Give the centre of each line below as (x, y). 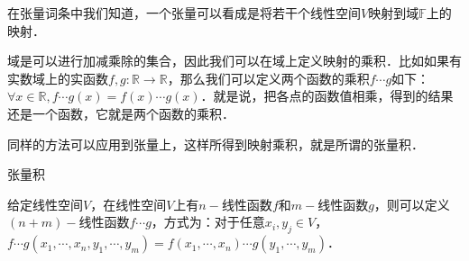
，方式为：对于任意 (208, 222)
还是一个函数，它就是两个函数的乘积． (121, 113)
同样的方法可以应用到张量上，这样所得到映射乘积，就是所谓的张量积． (216, 144)
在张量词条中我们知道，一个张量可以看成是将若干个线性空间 (184, 13)
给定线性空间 (45, 204)
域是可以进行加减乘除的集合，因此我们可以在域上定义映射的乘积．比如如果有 (234, 61)
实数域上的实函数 (58, 78)
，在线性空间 (129, 204)
